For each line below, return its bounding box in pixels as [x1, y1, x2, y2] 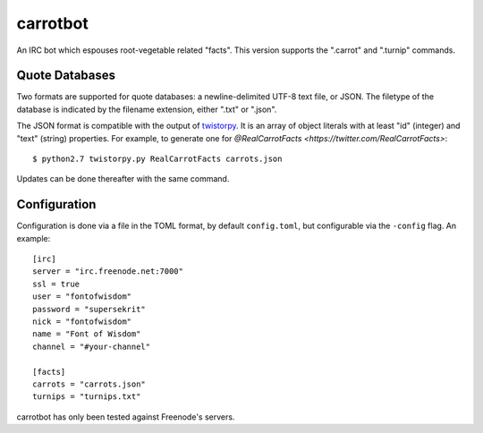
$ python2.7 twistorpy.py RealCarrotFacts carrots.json [32, 154, 283, 165]
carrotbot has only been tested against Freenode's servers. [16, 412, 235, 422]
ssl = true [32, 278, 80, 289]
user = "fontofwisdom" [32, 292, 132, 301]
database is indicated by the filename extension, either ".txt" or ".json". [16, 104, 277, 115]
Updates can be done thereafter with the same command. [16, 174, 230, 184]
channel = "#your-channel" [32, 341, 151, 352]
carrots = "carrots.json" [32, 379, 147, 389]
